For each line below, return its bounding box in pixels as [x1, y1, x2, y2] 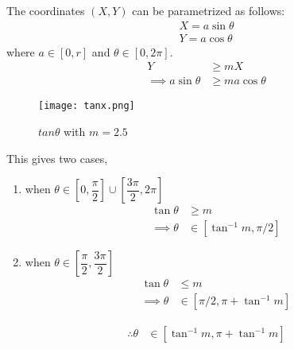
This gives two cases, [6, 149, 108, 166]
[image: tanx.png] [38, 100, 135, 112]
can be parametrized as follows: [132, 2, 285, 18]
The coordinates [6, 2, 85, 18]
